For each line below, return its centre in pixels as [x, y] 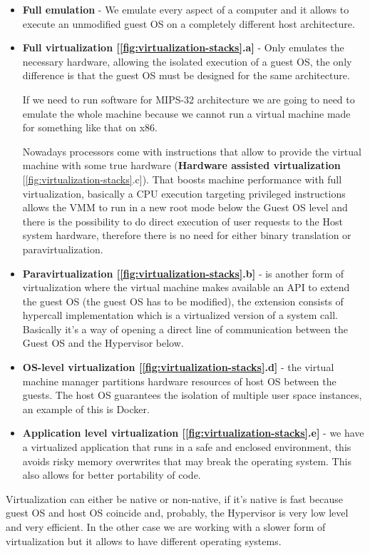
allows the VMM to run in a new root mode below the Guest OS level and [185, 207]
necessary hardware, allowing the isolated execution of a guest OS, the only [187, 61]
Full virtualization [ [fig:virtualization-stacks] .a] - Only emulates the [183, 47]
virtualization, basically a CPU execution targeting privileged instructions [184, 193]
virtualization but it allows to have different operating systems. [144, 541]
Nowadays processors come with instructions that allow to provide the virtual [192, 151]
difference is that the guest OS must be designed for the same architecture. [186, 75]
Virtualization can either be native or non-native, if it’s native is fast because [174, 498]
